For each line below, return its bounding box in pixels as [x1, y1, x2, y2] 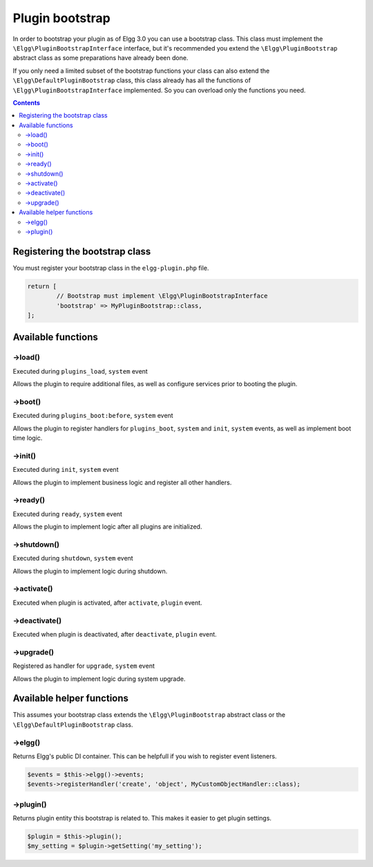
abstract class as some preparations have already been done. [12, 54, 189, 62]
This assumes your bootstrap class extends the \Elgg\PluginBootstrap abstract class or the [12, 711, 286, 719]
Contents [12, 98, 41, 107]
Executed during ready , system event [12, 509, 122, 518]
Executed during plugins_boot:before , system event [12, 412, 173, 420]
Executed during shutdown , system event [12, 554, 134, 563]
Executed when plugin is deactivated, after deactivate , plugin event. [12, 630, 217, 638]
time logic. [12, 434, 43, 442]
